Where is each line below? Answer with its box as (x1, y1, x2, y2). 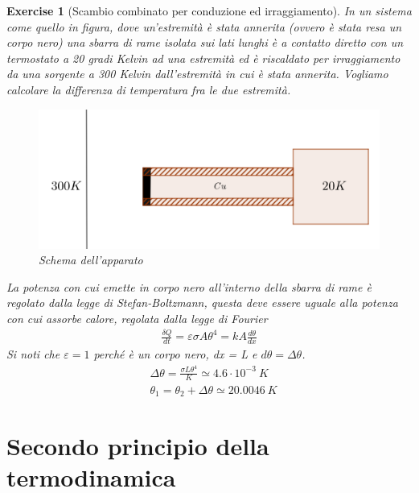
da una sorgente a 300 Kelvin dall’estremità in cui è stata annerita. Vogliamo (6, 65, 388, 82)
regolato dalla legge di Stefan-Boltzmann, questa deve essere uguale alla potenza (6, 294, 398, 311)
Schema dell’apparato (39, 251, 143, 268)
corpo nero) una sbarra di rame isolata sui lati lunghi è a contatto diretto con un (6, 34, 404, 51)
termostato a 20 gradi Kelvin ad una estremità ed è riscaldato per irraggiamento (6, 49, 401, 66)
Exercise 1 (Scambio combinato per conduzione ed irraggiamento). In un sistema (6, 2, 412, 19)
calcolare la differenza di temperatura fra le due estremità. (6, 81, 291, 97)
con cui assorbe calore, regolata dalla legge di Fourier (6, 310, 268, 327)
